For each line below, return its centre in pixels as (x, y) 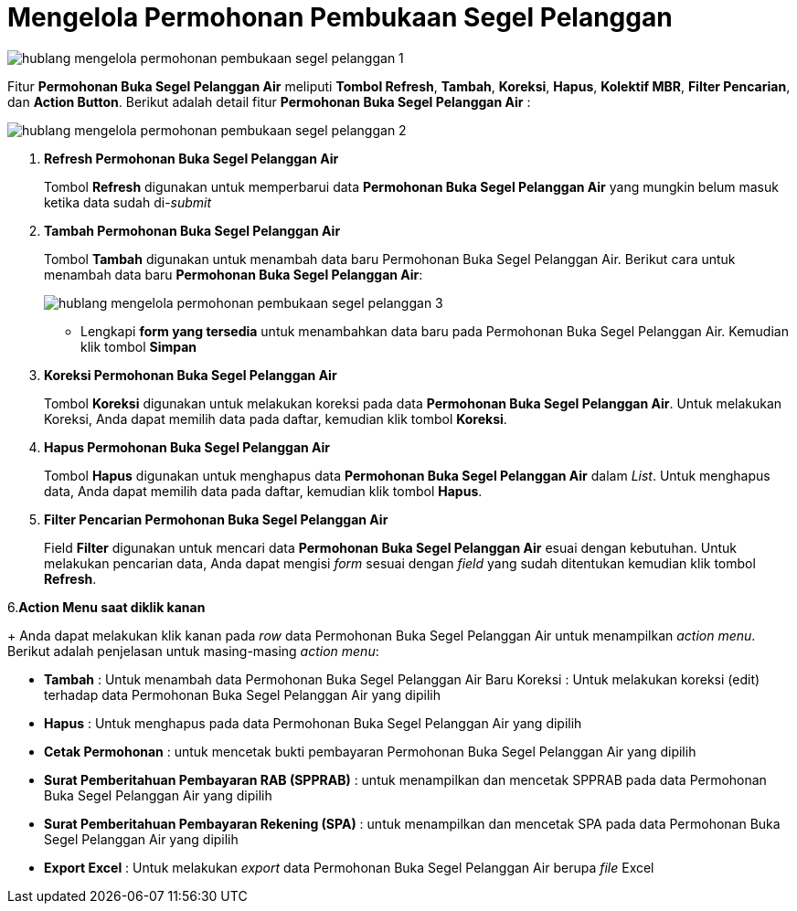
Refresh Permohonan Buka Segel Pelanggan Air (191, 158)
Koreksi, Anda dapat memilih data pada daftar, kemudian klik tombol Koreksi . (276, 418)
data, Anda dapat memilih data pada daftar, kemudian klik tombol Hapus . (263, 491)
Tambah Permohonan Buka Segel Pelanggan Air (192, 230)
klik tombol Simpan (139, 346)
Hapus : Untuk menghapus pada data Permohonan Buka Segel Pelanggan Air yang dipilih (313, 723)
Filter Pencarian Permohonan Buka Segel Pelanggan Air (216, 519)
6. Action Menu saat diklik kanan (106, 607)
